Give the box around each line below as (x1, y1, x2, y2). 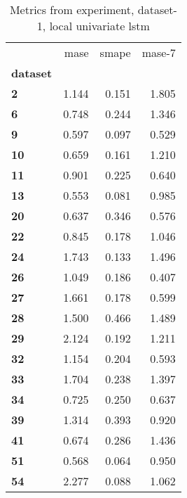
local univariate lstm (49, 18, 150, 34)
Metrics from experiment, (9, 1, 134, 18)
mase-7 (141, 44, 176, 60)
